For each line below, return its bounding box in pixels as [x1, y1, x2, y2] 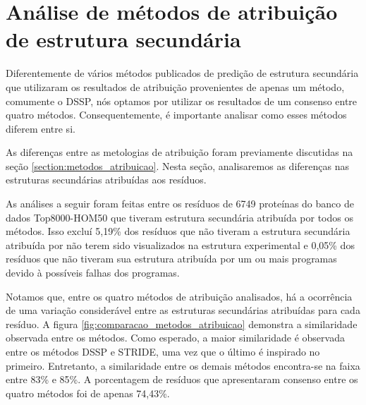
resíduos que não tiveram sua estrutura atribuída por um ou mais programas [6, 251, 337, 266]
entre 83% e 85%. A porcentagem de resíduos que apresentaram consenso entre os [6, 372, 358, 387]
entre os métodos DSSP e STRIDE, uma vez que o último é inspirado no [6, 344, 320, 358]
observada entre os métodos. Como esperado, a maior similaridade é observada [6, 330, 345, 345]
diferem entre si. [6, 121, 75, 135]
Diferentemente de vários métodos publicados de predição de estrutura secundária [6, 66, 359, 80]
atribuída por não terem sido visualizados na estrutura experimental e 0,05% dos [6, 237, 355, 252]
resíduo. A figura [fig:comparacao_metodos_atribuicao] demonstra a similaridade [6, 316, 358, 331]
